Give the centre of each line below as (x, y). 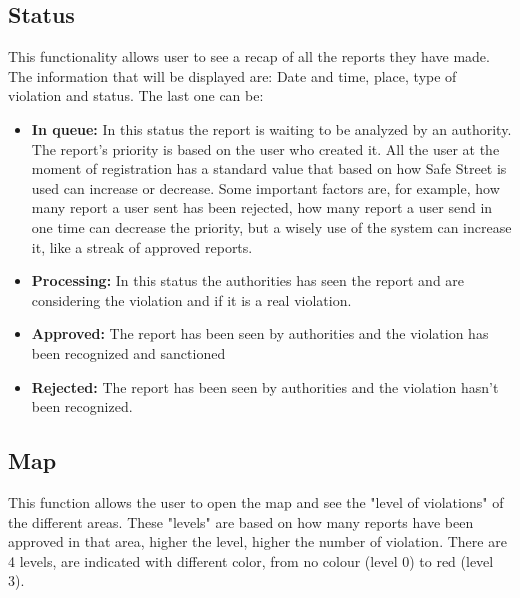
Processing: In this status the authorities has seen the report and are (248, 280)
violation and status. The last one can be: (136, 95)
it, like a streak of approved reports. (142, 246)
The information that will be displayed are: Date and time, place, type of (232, 75)
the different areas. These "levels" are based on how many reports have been (241, 521)
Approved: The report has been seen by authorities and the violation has (260, 333)
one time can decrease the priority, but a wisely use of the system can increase (271, 226)
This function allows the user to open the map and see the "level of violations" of (256, 501)
